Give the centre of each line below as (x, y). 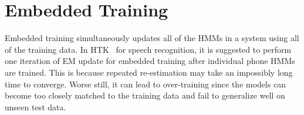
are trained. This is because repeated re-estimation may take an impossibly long (149, 72)
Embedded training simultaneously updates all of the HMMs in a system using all (152, 38)
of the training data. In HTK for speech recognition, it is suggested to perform (148, 49)
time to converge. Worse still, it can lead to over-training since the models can (146, 84)
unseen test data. (36, 106)
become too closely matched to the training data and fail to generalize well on (145, 95)
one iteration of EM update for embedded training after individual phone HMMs (150, 61)
